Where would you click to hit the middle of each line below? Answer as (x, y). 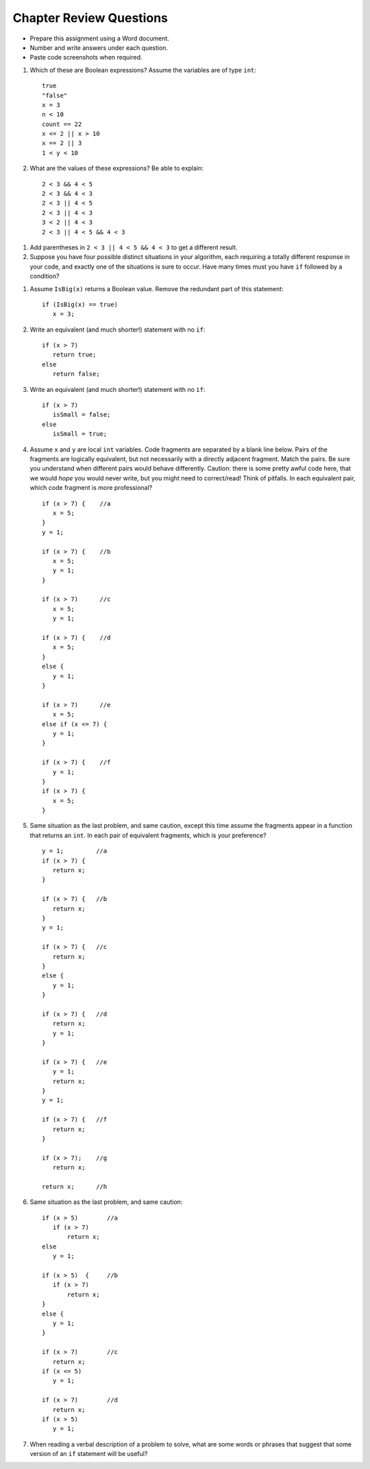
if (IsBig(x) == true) (80, 304)
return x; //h (75, 1186)
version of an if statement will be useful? (89, 1454)
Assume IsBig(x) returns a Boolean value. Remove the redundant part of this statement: (157, 288)
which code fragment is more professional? (91, 488)
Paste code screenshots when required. (86, 58)
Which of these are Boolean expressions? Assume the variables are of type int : (143, 70)
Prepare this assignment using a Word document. (99, 38)
